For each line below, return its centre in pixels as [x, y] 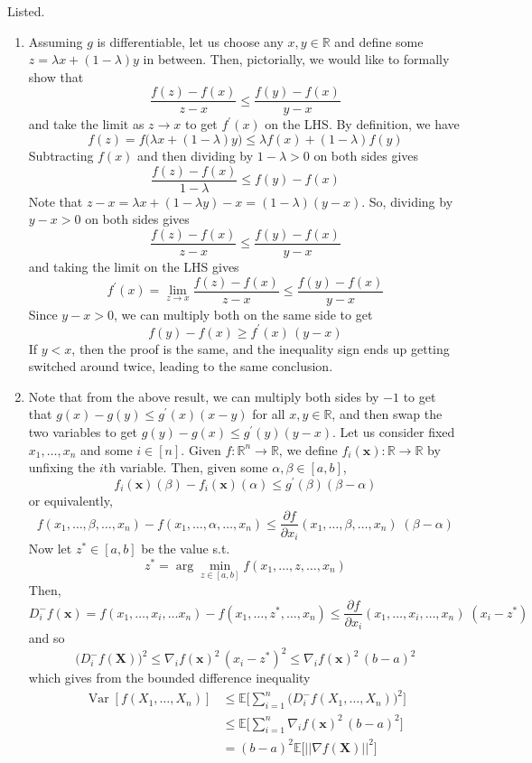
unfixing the [62, 467]
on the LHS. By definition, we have [362, 124]
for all [269, 414]
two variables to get [83, 432]
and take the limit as [86, 124]
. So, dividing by [407, 201]
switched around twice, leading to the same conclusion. [181, 366]
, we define [308, 449]
